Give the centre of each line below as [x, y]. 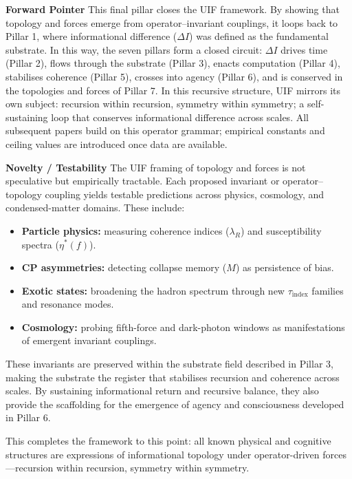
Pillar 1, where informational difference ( [91, 36]
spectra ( [40, 244]
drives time [304, 49]
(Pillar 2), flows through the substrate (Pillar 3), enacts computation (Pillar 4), [173, 63]
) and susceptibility [281, 230]
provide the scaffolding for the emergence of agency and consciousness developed [175, 404]
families [328, 290]
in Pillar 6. [28, 417]
